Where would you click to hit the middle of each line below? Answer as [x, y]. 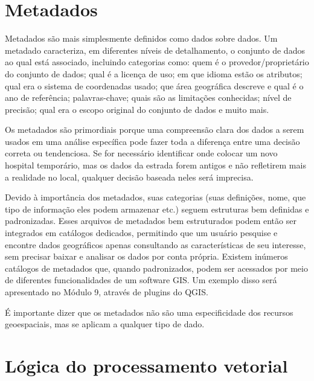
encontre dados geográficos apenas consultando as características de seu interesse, [155, 244]
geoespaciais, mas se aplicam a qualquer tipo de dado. [105, 324]
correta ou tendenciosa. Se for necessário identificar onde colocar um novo [141, 153]
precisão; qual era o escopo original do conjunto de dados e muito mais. [137, 109]
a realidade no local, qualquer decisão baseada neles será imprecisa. [129, 177]
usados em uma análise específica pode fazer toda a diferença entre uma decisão [152, 141]
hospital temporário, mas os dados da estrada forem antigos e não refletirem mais [155, 165]
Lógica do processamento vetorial [146, 365]
